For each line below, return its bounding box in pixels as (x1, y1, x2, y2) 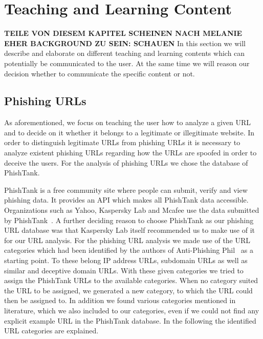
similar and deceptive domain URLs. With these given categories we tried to (4, 265, 244, 275)
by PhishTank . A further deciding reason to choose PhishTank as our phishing (4, 214, 254, 225)
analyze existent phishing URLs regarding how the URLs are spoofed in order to (4, 147, 257, 158)
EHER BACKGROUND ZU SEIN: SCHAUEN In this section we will (4, 37, 246, 48)
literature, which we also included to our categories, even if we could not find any (4, 305, 259, 315)
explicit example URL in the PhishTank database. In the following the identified (4, 315, 256, 326)
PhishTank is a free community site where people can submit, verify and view (4, 184, 248, 195)
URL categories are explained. (4, 325, 99, 336)
